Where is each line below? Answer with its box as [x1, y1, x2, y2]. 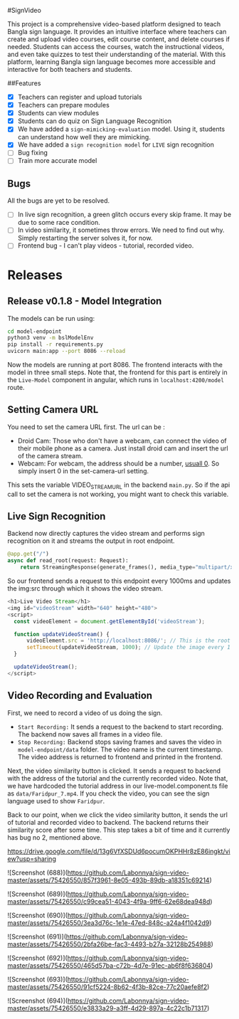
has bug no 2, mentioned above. [7, 833, 102, 842]
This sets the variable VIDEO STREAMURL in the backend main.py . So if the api [7, 480, 230, 490]
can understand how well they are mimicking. [17, 133, 151, 142]
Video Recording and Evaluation [7, 690, 153, 702]
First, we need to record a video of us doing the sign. [7, 708, 163, 717]
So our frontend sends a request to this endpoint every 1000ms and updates [7, 576, 231, 586]
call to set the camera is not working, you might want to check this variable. [7, 490, 229, 498]
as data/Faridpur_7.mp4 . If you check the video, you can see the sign [7, 789, 210, 798]
